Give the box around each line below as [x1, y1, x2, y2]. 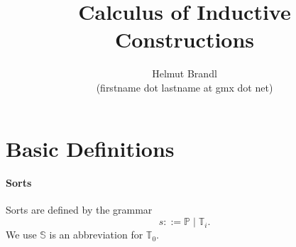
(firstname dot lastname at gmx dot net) [96, 79, 273, 94]
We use [6, 227, 37, 242]
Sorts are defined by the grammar [6, 202, 153, 217]
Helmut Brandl [152, 66, 217, 81]
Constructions [114, 25, 255, 54]
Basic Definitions [6, 133, 175, 163]
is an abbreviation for [49, 227, 143, 242]
